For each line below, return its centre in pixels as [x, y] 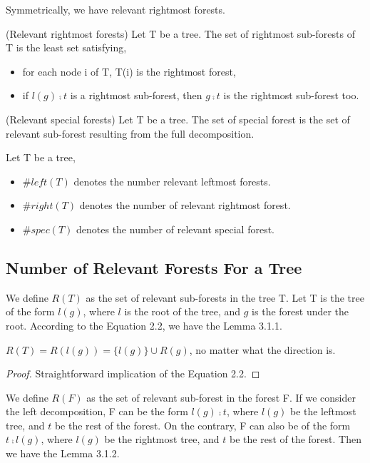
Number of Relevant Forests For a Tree [154, 267]
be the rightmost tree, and [162, 439]
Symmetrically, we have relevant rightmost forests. [115, 9]
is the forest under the [300, 311]
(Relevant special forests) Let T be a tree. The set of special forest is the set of [178, 119]
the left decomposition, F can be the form [97, 411]
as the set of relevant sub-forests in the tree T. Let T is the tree [225, 297]
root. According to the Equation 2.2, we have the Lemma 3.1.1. [144, 325]
